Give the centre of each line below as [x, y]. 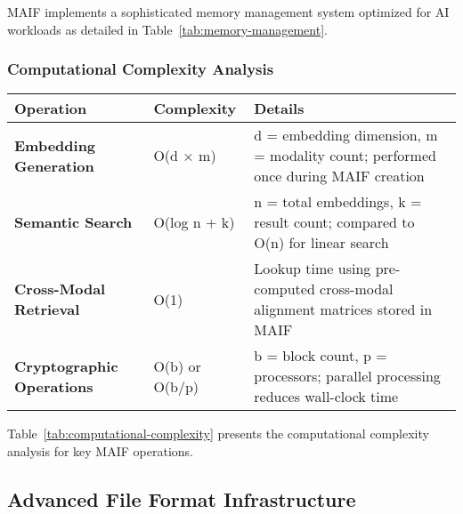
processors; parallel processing [347, 376]
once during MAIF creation [339, 176]
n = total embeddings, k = [338, 202]
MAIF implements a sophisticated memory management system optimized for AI [228, 12]
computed [284, 289]
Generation [54, 165]
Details [279, 108]
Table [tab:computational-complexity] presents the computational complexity [218, 434]
